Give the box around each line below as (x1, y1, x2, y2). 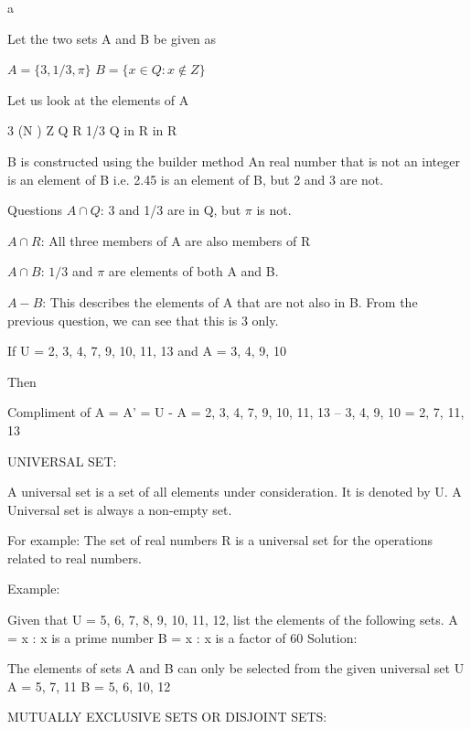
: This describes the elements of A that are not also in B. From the (42, 292, 418, 311)
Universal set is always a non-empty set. (7, 499, 232, 519)
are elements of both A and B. (108, 262, 279, 281)
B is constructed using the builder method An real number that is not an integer (7, 151, 460, 170)
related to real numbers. (7, 548, 142, 567)
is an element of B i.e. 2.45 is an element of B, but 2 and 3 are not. (7, 169, 384, 188)
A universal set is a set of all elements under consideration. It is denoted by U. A (7, 482, 462, 501)
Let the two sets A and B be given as (7, 28, 217, 48)
